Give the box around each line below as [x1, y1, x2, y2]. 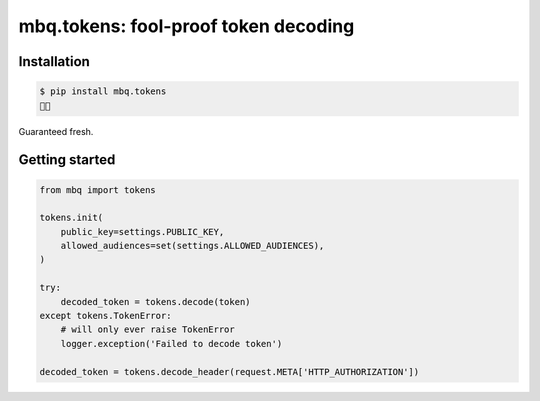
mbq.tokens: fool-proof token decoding [18, 15, 355, 37]
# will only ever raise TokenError [60, 324, 235, 335]
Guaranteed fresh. [18, 125, 94, 137]
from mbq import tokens [39, 184, 157, 195]
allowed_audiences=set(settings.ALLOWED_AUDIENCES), [60, 240, 325, 252]
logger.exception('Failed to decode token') [60, 338, 283, 349]
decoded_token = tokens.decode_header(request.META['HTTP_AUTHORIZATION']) [39, 366, 420, 377]
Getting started [18, 151, 116, 169]
